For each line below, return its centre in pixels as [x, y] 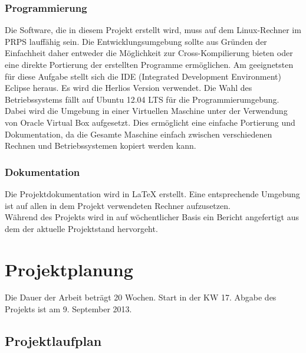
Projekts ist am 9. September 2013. [68, 309]
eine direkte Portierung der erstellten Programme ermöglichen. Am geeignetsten [149, 64]
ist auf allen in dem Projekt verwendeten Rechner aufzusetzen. [118, 205]
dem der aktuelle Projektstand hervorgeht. [81, 228]
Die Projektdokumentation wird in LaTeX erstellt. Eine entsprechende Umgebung [152, 193]
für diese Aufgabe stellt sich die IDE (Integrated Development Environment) [143, 76]
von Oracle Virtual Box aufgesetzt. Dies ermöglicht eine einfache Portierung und [150, 122]
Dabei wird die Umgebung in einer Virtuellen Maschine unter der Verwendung [146, 111]
